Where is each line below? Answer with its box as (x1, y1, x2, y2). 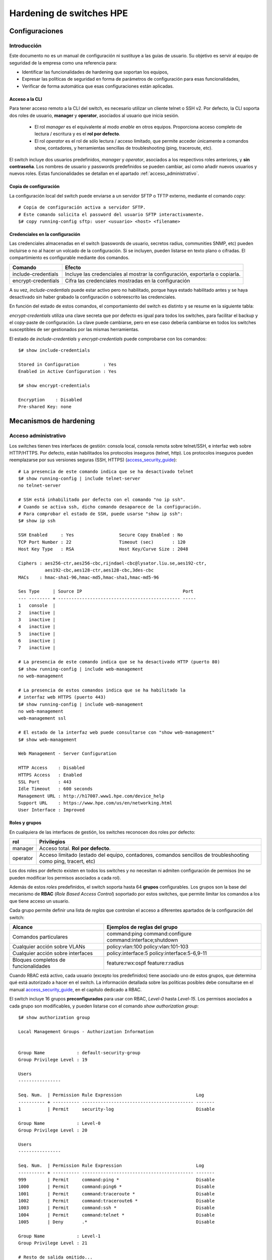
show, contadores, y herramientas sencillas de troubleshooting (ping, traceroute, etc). (34, 145, 213, 151)
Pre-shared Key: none (18, 404, 72, 410)
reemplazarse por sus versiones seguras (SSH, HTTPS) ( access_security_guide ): (9, 457, 177, 463)
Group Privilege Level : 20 (18, 1127, 88, 1133)
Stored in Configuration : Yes (18, 362, 117, 367)
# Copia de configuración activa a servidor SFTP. (18, 205, 146, 210)
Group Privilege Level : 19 (18, 1057, 88, 1063)
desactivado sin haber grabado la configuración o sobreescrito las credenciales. (9, 294, 176, 300)
